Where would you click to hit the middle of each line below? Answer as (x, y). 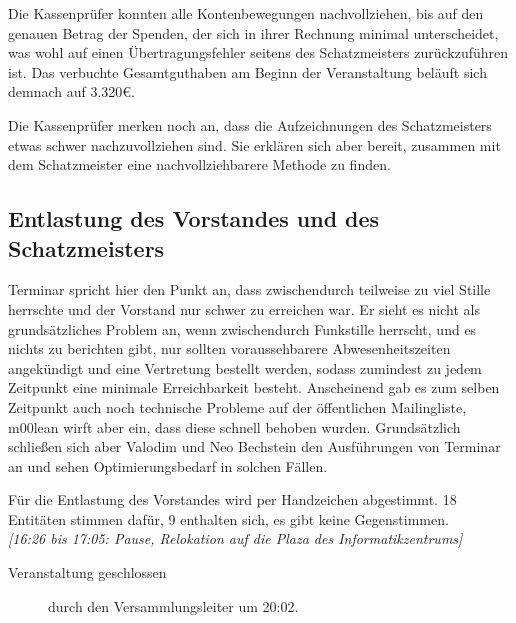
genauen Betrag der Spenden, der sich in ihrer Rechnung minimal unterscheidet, (253, 32)
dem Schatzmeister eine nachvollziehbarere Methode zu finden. (199, 164)
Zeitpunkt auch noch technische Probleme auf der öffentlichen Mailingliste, (237, 406)
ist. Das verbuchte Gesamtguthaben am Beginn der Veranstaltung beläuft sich (247, 71)
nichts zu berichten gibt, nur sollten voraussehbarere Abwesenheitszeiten (229, 348)
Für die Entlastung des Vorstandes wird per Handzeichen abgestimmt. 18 (232, 499)
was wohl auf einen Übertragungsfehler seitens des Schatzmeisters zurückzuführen (258, 52)
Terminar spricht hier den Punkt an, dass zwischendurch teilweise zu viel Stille (249, 289)
